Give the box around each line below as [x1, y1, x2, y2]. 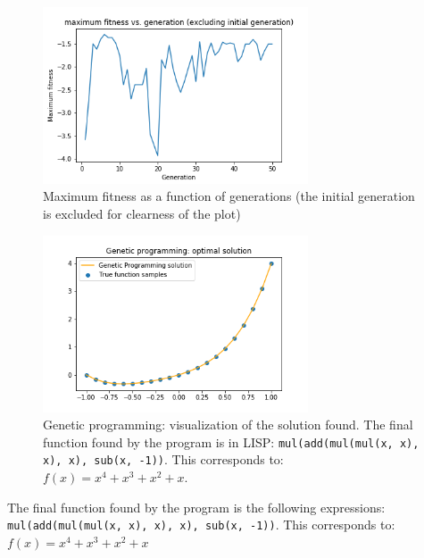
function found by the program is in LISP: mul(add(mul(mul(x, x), [43, 432, 420, 451]
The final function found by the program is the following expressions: [7, 497, 386, 516]
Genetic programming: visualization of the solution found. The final [43, 415, 413, 434]
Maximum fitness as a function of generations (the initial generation [43, 187, 415, 205]
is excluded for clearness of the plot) [43, 204, 241, 223]
